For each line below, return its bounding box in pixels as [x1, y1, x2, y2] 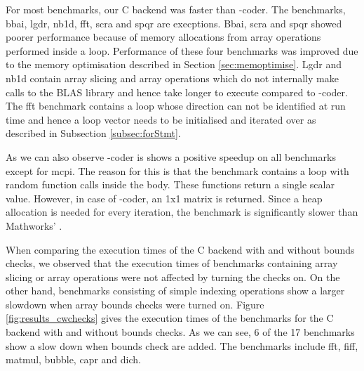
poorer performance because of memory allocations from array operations [6, 30, 321, 44]
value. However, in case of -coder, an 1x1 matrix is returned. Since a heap [6, 190, 323, 205]
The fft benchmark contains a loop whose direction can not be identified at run [6, 98, 346, 113]
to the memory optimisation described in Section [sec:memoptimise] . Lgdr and [6, 57, 342, 72]
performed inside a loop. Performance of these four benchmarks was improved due [6, 43, 358, 58]
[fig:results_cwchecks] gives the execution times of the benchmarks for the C [6, 311, 334, 325]
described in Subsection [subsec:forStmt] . [6, 126, 181, 141]
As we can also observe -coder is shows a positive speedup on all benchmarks [6, 149, 336, 164]
